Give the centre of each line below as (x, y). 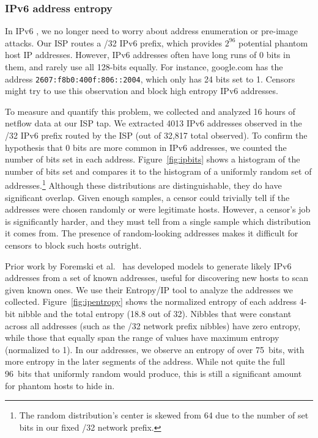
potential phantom (273, 42)
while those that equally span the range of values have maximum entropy (142, 338)
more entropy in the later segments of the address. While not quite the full (145, 361)
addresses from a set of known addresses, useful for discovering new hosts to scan (157, 278)
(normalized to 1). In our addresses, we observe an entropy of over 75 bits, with (155, 349)
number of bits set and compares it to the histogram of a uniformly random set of (158, 171)
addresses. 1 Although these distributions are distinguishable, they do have (143, 184)
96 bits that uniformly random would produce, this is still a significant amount (153, 373)
